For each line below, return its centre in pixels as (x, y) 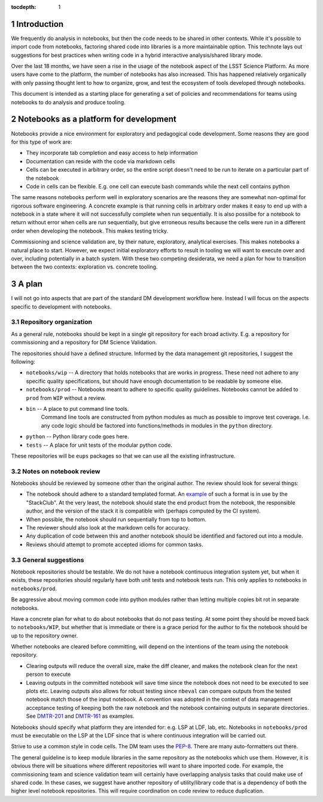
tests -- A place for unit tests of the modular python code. (99, 445)
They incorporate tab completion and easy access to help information (112, 153)
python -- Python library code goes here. (77, 437)
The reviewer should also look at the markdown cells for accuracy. (108, 528)
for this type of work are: (42, 142)
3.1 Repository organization (52, 322)
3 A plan (27, 284)
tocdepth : (24, 7)
